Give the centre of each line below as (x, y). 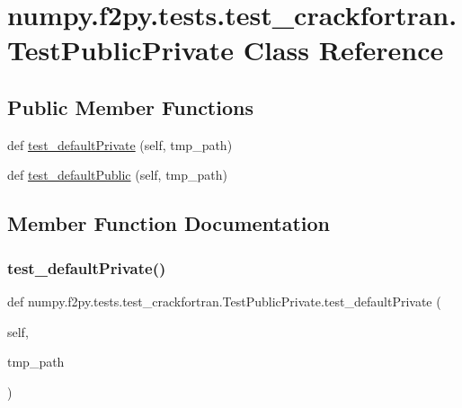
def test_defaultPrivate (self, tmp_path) (120, 144)
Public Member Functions (130, 106)
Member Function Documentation (169, 223)
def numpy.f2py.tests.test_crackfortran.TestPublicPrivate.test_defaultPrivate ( (224, 301)
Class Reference (343, 50)
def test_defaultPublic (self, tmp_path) (118, 175)
